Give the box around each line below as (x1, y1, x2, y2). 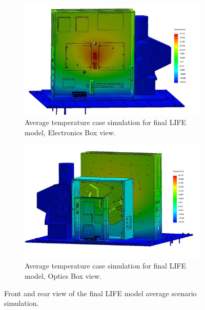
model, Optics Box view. (25, 271, 101, 281)
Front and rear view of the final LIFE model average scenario (4, 287, 197, 298)
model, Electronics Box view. (25, 127, 116, 137)
